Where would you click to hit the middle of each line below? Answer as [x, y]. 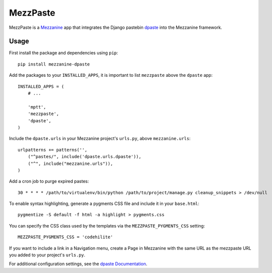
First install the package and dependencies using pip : [63, 53]
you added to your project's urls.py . [47, 255]
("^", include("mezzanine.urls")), [70, 163]
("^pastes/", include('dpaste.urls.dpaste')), [84, 157]
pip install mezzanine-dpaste [54, 64]
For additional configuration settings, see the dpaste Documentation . [78, 264]
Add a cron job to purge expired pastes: [49, 182]
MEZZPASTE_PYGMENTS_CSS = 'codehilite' [65, 237]
